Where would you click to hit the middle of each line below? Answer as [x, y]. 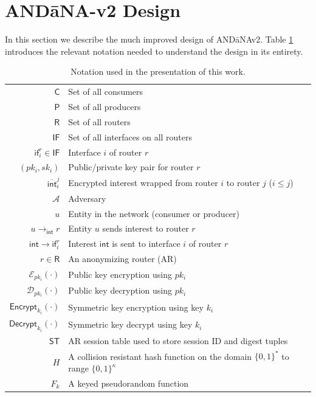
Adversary [87, 198]
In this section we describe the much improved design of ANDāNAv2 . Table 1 [149, 39]
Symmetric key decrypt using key [130, 324]
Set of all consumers [106, 91]
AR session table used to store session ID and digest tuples [178, 341]
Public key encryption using [120, 274]
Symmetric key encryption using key [136, 307]
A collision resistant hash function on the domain [160, 356]
